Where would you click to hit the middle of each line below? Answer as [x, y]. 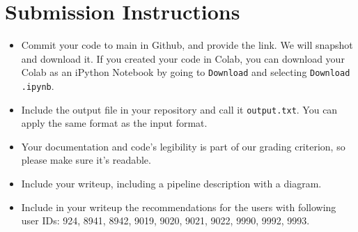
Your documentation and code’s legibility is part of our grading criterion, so [183, 146]
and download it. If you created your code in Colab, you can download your [183, 58]
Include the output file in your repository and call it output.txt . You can [179, 109]
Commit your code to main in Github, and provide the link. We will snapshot [187, 45]
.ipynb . [38, 85]
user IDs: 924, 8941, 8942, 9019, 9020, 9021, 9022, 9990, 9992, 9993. [165, 221]
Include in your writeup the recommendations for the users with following [179, 207]
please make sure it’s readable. [86, 160]
